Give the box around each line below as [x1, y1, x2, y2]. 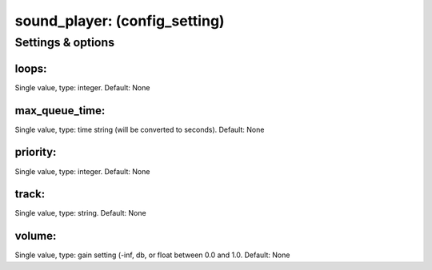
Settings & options [14, 35, 115, 50]
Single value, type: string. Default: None [14, 208, 147, 218]
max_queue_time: [14, 104, 106, 117]
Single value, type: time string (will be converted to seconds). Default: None [14, 125, 265, 134]
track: [14, 188, 46, 201]
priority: [14, 145, 57, 159]
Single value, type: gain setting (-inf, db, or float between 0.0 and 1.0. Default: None [14, 250, 290, 260]
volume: [14, 229, 57, 243]
